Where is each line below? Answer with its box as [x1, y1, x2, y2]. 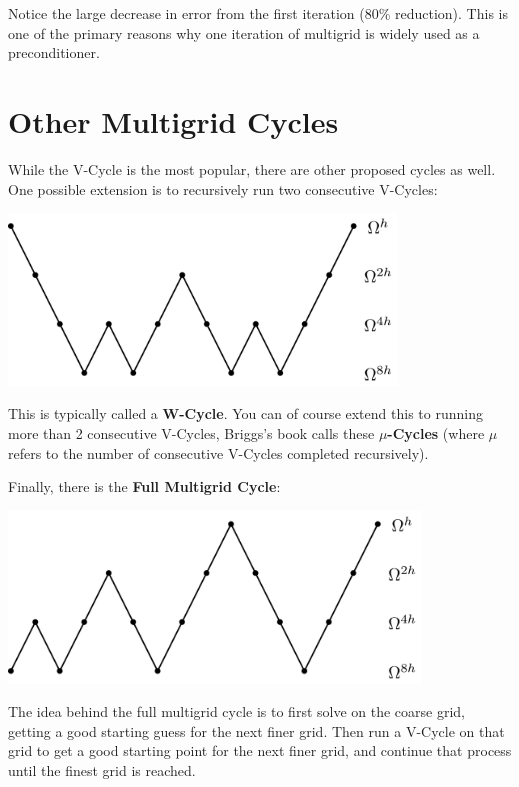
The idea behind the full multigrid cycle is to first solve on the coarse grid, [8, 701, 466, 722]
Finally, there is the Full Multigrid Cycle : [8, 476, 281, 497]
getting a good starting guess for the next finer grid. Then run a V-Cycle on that [8, 720, 505, 741]
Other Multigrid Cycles [8, 100, 339, 141]
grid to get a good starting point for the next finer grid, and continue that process [8, 740, 512, 761]
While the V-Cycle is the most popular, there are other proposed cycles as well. [8, 158, 496, 179]
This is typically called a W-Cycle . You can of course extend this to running [8, 403, 483, 424]
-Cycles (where [387, 423, 485, 444]
